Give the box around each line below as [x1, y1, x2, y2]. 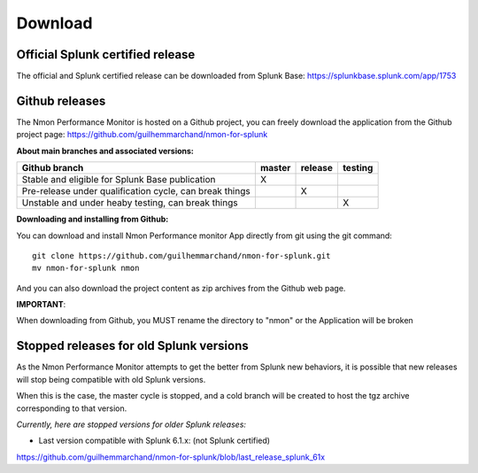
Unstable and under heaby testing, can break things [21, 197, 238, 209]
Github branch [21, 162, 84, 174]
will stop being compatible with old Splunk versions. [16, 374, 206, 384]
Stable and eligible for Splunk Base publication [21, 174, 216, 186]
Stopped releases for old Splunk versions [16, 338, 249, 353]
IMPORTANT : [16, 299, 66, 310]
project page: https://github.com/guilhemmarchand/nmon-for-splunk [16, 129, 268, 140]
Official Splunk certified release [16, 47, 196, 62]
